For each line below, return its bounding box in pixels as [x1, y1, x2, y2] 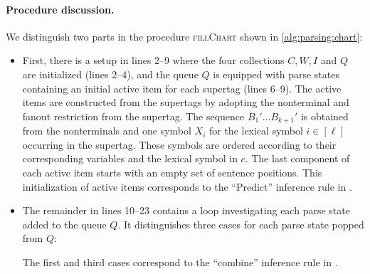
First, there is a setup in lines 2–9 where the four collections [22, 53, 285, 68]
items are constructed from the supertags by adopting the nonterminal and [22, 95, 349, 110]
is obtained [300, 108, 349, 123]
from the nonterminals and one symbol [22, 123, 191, 138]
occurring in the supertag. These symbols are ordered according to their [22, 137, 337, 152]
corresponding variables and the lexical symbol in [22, 151, 238, 166]
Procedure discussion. [6, 1, 115, 16]
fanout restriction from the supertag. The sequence [22, 108, 245, 123]
